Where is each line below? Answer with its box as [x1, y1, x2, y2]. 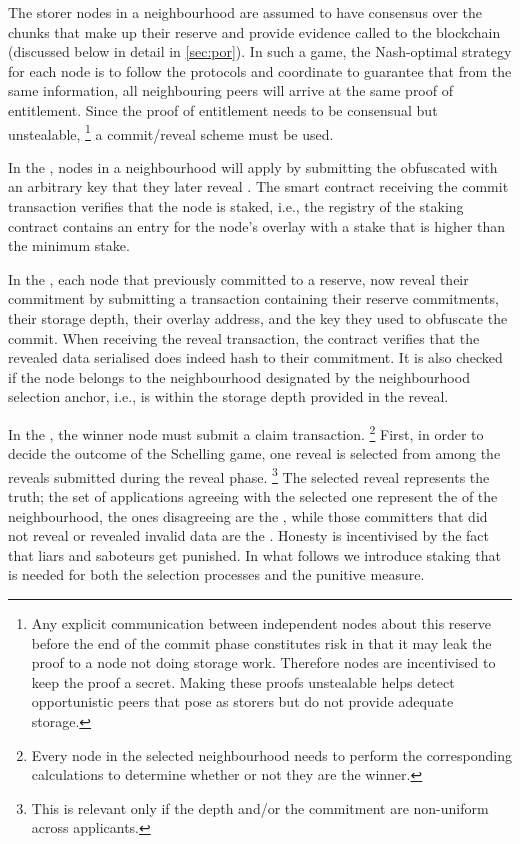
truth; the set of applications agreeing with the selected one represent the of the [8, 486, 498, 507]
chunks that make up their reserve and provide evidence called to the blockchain [8, 21, 501, 42]
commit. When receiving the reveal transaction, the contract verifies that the [8, 327, 480, 348]
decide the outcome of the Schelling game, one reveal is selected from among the [8, 443, 501, 464]
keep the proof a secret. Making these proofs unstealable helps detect [31, 671, 455, 692]
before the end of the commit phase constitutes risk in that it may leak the [31, 632, 492, 653]
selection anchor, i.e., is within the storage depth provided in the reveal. [8, 386, 449, 407]
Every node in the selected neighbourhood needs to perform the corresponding [31, 744, 512, 765]
